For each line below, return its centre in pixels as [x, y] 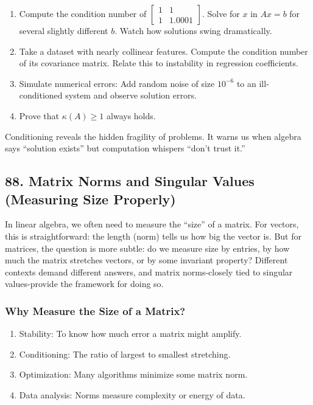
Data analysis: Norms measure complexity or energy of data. [132, 394]
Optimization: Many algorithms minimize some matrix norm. [133, 374]
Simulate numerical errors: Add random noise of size [117, 83]
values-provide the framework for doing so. [84, 284]
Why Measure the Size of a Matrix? [95, 310]
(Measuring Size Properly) [90, 199]
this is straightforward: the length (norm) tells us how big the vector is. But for [153, 236]
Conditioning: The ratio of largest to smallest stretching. [125, 354]
